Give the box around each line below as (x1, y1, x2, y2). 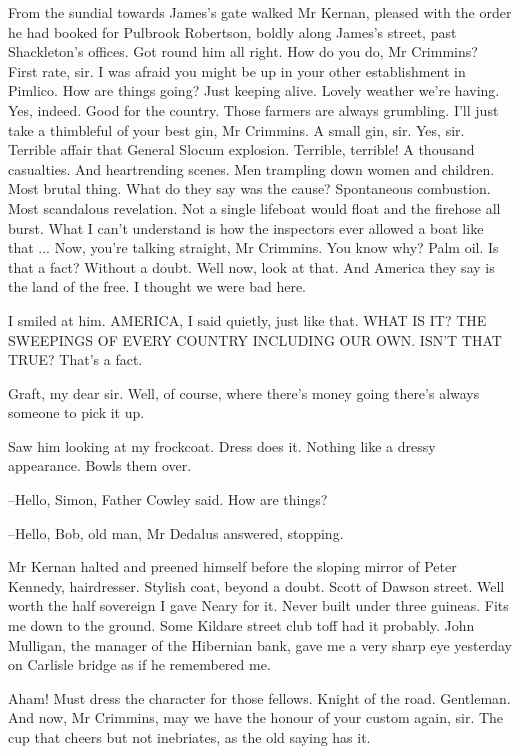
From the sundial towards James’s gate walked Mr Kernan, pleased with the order (8, 2, 512, 22)
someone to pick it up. (8, 402, 145, 423)
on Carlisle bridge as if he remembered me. (8, 654, 271, 675)
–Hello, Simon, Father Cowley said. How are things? (8, 489, 328, 510)
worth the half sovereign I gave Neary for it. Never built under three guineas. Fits (8, 595, 509, 616)
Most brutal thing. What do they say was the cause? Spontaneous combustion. (8, 178, 491, 199)
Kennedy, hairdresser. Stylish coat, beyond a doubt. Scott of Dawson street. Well (8, 575, 505, 596)
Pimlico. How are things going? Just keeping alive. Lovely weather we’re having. (8, 80, 500, 101)
